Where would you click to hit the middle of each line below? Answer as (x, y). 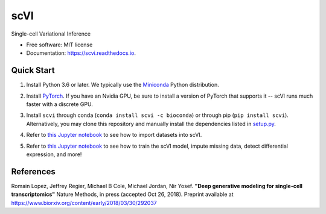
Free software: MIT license (59, 45)
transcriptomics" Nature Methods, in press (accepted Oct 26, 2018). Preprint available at (122, 194)
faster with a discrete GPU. (59, 104)
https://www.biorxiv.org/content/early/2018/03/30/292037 (84, 203)
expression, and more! (54, 154)
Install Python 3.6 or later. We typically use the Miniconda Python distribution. (123, 85)
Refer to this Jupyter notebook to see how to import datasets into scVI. (114, 135)
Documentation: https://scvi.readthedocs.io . (81, 53)
